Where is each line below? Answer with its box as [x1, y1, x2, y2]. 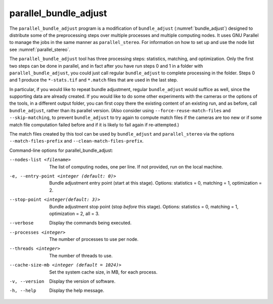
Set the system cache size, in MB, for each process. [49, 269, 158, 275]
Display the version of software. [49, 278, 116, 284]
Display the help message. [49, 287, 105, 293]
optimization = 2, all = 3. [49, 210, 100, 216]
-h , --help [9, 288, 36, 293]
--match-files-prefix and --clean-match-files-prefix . [9, 138, 144, 144]
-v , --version [9, 279, 44, 284]
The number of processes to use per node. [49, 236, 139, 242]
